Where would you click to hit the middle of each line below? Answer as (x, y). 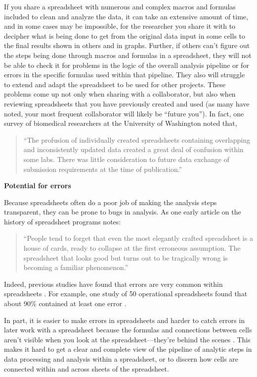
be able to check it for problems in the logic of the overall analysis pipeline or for (127, 65)
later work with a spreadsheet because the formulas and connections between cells (128, 330)
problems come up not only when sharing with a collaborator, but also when (120, 94)
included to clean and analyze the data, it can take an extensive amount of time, (126, 16)
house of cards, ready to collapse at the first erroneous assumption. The (132, 248)
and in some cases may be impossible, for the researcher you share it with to (120, 26)
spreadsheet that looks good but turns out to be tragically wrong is (126, 257)
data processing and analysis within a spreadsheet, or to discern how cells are (121, 359)
